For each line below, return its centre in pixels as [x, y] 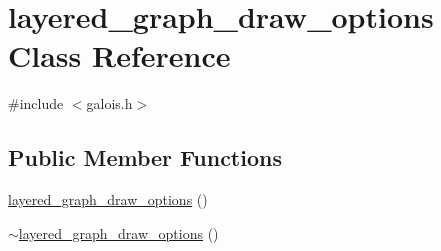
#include [36, 103]
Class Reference [119, 55]
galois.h [109, 103]
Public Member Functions [145, 157]
